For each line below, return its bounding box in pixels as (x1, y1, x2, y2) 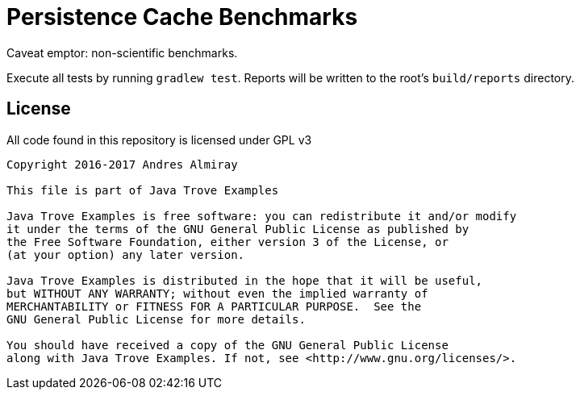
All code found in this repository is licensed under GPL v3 (6, 132, 312, 147)
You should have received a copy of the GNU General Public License (6, 338, 449, 352)
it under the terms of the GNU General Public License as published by (6, 222, 469, 236)
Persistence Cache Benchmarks (6, 3, 358, 31)
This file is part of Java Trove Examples (6, 183, 279, 197)
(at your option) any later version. (6, 248, 245, 261)
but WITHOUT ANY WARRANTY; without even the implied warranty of (6, 286, 428, 300)
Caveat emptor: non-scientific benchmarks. (6, 45, 238, 60)
